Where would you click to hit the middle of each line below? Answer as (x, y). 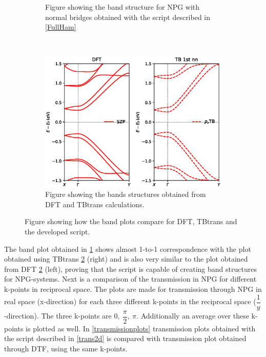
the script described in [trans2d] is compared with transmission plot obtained (125, 338)
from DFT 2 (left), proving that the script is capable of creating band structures (130, 269)
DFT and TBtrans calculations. (95, 204)
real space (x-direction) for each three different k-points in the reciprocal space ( (130, 301)
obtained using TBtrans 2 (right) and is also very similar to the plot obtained (126, 259)
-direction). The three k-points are (58, 316)
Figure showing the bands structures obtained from (126, 194)
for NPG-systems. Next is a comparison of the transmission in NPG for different (130, 279)
